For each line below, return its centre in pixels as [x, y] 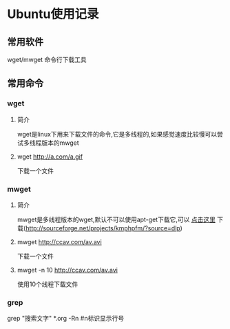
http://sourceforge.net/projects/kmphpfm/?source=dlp [103, 228]
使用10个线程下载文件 [48, 284]
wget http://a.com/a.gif [50, 157]
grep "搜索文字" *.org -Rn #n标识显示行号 [66, 319]
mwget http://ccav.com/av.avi [59, 241]
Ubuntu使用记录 [53, 14]
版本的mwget [60, 143]
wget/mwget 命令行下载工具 [47, 60]
